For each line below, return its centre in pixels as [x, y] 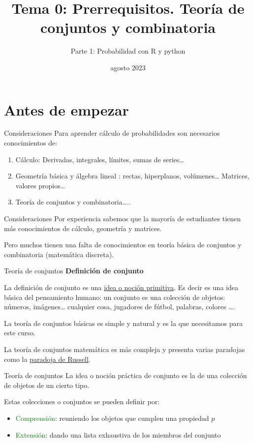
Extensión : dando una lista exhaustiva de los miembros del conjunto [118, 434]
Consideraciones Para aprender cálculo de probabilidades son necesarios [112, 133]
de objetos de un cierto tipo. [47, 385]
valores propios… [40, 185]
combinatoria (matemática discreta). [59, 254]
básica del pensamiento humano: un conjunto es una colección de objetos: [115, 297]
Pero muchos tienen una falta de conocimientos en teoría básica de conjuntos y [123, 245]
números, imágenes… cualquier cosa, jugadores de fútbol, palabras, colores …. [120, 307]
